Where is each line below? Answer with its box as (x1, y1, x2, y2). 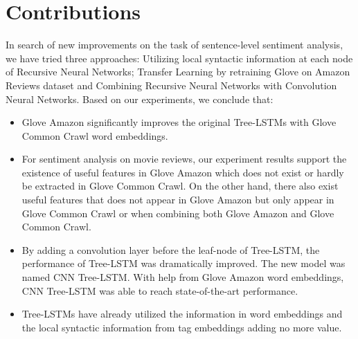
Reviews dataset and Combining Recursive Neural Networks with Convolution (6, 77, 337, 92)
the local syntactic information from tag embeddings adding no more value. (21, 320, 342, 334)
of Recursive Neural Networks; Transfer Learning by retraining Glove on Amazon (6, 64, 350, 79)
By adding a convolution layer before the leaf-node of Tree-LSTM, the (21, 242, 320, 257)
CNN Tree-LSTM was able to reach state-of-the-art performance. (21, 283, 298, 297)
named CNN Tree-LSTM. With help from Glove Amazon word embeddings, (21, 270, 344, 284)
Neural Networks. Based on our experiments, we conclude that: (6, 91, 274, 106)
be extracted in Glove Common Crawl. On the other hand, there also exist (21, 178, 339, 193)
